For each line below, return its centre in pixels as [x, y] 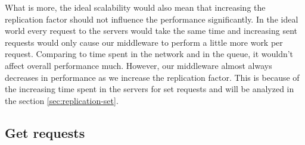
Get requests [45, 132]
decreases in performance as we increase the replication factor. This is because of [152, 77]
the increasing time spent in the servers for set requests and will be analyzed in [150, 89]
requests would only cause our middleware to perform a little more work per [144, 42]
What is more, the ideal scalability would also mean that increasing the [135, 7]
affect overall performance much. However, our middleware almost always [139, 65]
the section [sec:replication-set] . [62, 100]
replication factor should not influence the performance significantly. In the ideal [152, 19]
